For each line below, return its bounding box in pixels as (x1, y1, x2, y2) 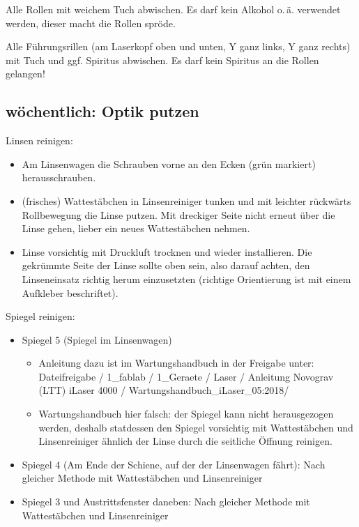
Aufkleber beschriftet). (22, 285, 119, 300)
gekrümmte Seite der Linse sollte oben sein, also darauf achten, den (22, 258, 310, 273)
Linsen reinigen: (6, 133, 73, 148)
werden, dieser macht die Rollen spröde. (6, 15, 176, 30)
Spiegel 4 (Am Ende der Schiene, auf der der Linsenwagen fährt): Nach (22, 457, 326, 471)
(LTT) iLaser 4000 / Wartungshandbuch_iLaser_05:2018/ (38, 383, 289, 397)
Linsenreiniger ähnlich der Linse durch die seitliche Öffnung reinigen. (38, 434, 333, 448)
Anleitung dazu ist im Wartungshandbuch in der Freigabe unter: (38, 356, 314, 370)
